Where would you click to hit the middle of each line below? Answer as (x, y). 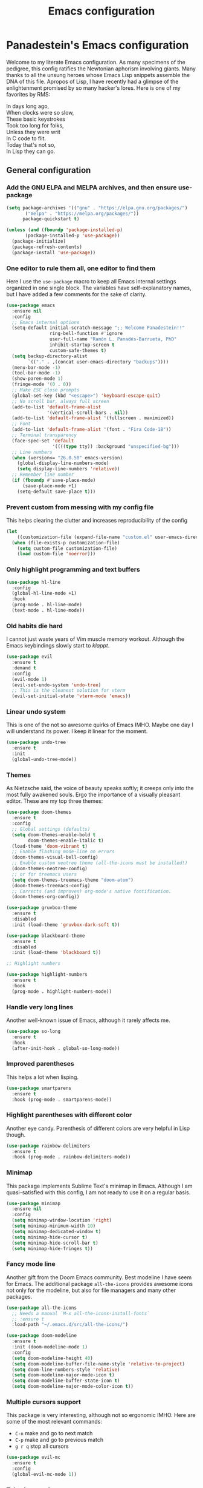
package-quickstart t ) (51, 219)
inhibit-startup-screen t (82, 345)
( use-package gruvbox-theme (42, 908)
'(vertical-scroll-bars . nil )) (88, 413)
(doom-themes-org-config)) (46, 897)
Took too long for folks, (35, 125)
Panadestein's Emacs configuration (98, 45)
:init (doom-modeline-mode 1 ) (50, 1347)
